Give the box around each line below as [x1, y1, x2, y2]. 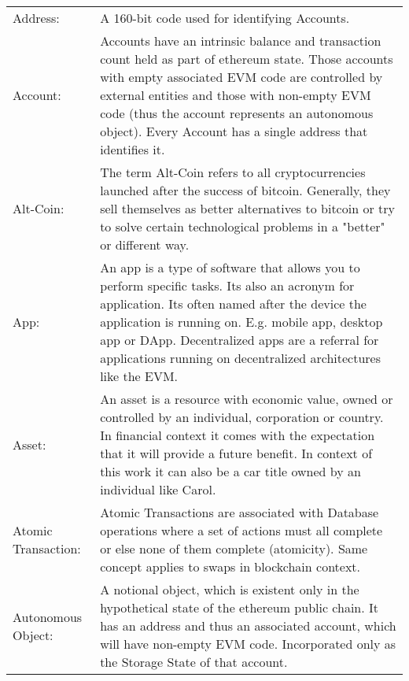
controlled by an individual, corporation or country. [100, 408, 384, 426]
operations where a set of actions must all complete [100, 521, 383, 539]
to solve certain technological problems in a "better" [100, 217, 385, 235]
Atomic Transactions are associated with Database [100, 503, 379, 521]
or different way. [100, 235, 190, 254]
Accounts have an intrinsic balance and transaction [100, 31, 381, 50]
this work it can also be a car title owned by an [100, 462, 361, 480]
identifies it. [100, 140, 165, 158]
